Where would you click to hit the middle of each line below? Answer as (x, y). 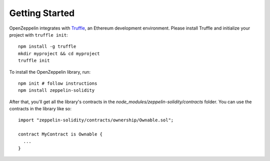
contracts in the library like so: (40, 109)
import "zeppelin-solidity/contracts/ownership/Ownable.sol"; (96, 120)
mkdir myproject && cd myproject (59, 53)
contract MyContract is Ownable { (60, 134)
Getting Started (42, 13)
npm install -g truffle (47, 47)
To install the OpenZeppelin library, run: (50, 72)
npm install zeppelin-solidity (56, 91)
